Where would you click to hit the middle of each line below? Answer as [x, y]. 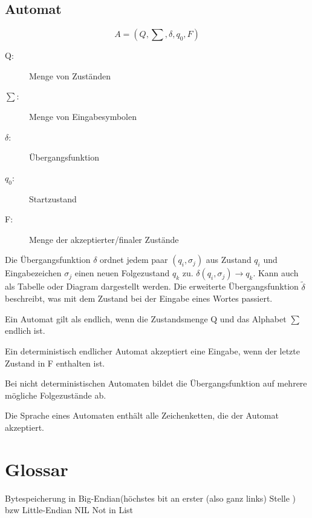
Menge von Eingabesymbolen [83, 116]
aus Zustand [229, 260]
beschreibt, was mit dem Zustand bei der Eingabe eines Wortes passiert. [139, 298]
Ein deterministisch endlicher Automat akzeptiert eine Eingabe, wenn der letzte [152, 350]
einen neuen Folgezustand [122, 273]
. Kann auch [276, 273]
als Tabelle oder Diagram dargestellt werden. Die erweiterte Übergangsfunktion [152, 286]
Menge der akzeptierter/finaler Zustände [104, 239]
